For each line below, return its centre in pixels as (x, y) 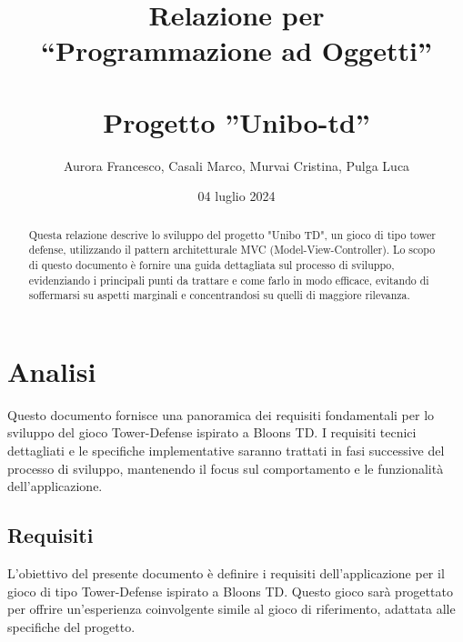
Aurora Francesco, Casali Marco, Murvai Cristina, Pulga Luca (237, 165)
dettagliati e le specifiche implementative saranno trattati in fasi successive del (226, 451)
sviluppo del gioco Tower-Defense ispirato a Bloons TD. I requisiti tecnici (212, 432)
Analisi (52, 371)
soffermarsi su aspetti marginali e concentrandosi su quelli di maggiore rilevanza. (219, 295)
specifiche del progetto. (71, 626)
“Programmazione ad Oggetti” (237, 50)
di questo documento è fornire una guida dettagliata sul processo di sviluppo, (211, 264)
